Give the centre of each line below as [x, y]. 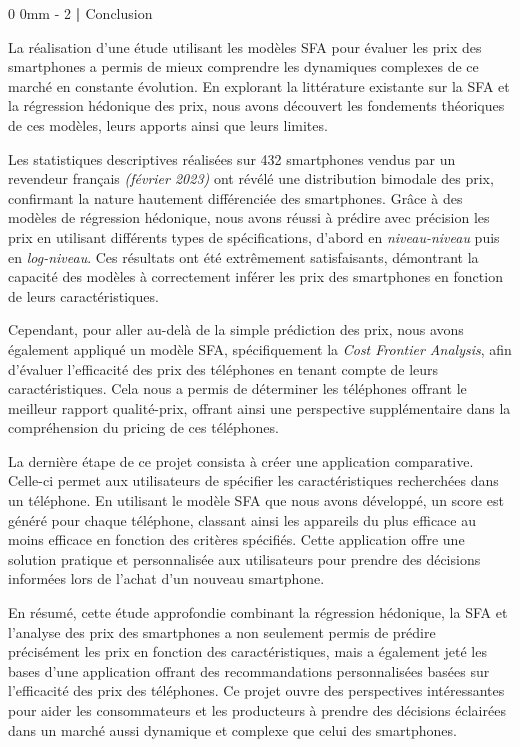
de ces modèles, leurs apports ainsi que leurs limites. [168, 124]
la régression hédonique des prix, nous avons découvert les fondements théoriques [256, 105]
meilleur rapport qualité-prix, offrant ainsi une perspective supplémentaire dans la [259, 407]
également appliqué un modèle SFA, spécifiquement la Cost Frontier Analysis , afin [260, 348]
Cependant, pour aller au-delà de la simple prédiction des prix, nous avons [236, 329]
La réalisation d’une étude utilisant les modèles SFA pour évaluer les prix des [245, 46]
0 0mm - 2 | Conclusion [80, 13]
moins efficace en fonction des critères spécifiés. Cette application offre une [236, 539]
